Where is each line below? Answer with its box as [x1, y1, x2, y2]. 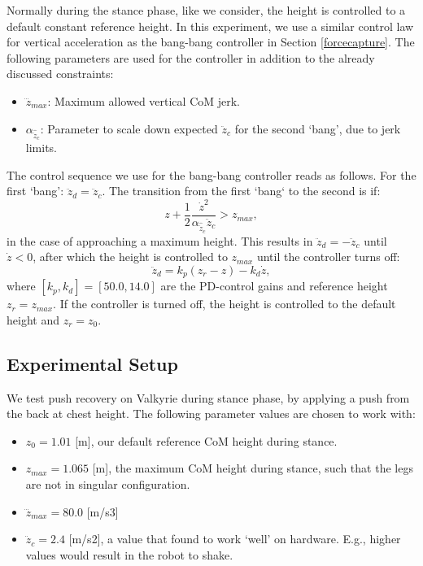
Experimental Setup [7, 350, 178, 376]
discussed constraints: [7, 65, 114, 82]
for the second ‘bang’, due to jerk [234, 120, 401, 137]
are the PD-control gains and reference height [160, 277, 388, 294]
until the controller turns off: [256, 248, 400, 265]
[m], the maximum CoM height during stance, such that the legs [92, 459, 413, 477]
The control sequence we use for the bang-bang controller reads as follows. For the [7, 166, 416, 183]
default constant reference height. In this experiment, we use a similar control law [7, 17, 414, 34]
